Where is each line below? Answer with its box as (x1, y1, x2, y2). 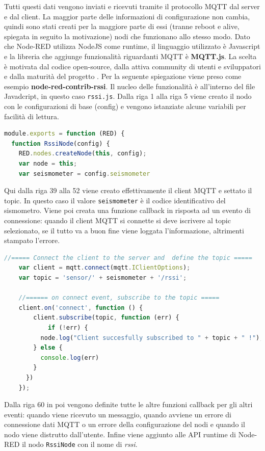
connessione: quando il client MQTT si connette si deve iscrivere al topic (4, 215, 231, 225)
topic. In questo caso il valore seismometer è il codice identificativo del (4, 195, 226, 205)
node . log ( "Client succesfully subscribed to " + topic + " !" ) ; (40, 334, 263, 341)
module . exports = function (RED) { (4, 130, 125, 138)
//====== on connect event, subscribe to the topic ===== (18, 294, 220, 302)
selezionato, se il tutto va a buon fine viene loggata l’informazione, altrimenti (4, 225, 244, 235)
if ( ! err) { (47, 324, 88, 331)
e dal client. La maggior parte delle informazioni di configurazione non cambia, (4, 11, 250, 21)
